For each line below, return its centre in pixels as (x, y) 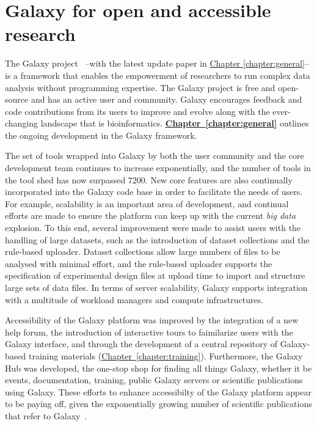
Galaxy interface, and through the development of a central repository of (141, 344)
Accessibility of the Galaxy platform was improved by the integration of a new (152, 320)
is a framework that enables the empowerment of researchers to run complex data (158, 75)
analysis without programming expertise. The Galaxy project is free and (140, 87)
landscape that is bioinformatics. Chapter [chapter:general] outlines (175, 123)
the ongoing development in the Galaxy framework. (101, 135)
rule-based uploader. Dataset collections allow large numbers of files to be (143, 252)
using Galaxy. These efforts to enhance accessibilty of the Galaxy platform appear (158, 391)
